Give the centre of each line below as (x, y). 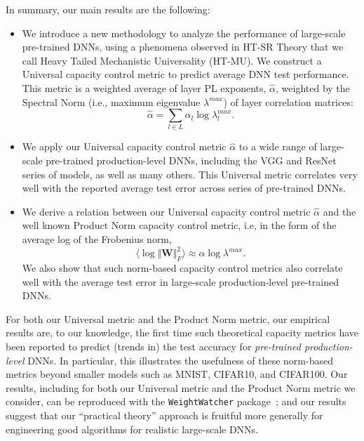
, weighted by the (313, 87)
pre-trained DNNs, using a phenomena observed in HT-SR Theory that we (183, 47)
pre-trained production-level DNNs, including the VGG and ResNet (191, 160)
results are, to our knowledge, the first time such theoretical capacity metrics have (182, 333)
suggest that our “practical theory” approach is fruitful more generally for (164, 415)
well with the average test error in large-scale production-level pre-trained (180, 281)
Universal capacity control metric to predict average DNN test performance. (186, 74)
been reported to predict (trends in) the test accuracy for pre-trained (153, 346)
